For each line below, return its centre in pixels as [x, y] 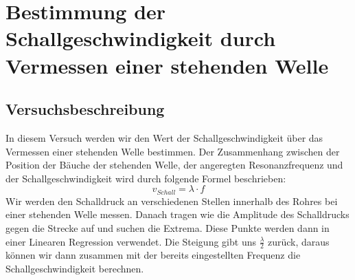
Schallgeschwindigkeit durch [141, 38]
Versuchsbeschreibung [85, 109]
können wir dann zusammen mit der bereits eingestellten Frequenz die [153, 255]
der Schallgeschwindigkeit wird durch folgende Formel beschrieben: [146, 178]
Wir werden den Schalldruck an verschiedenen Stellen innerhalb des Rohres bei [172, 201]
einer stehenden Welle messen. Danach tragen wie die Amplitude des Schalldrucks [177, 214]
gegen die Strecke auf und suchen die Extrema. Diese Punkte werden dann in [168, 227]
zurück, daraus [299, 241]
